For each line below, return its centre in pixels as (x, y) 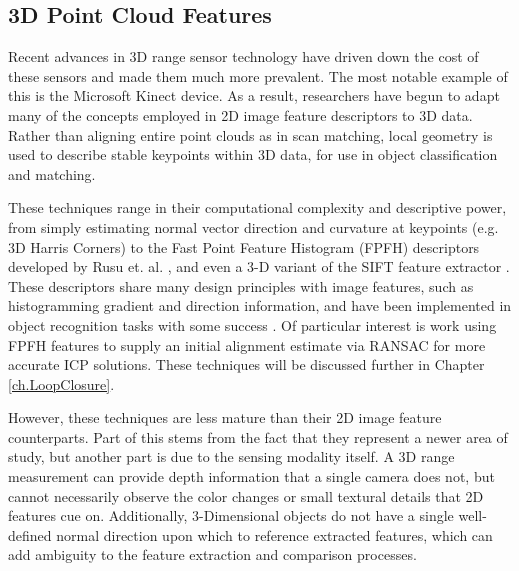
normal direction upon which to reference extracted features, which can (274, 534)
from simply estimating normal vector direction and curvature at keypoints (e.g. (253, 226)
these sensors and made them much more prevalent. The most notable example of (258, 75)
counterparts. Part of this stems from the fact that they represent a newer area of (258, 436)
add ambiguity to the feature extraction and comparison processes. (212, 554)
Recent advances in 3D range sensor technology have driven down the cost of (243, 56)
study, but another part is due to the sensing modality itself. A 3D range (231, 456)
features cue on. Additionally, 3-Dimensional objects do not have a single (231, 515)
